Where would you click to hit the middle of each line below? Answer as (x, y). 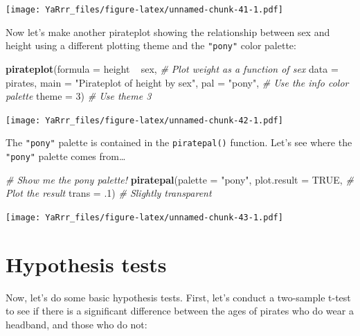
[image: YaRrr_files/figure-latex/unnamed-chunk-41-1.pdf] (144, 10)
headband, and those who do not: (76, 324)
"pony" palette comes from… (66, 156)
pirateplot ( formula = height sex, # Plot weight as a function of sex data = (172, 68)
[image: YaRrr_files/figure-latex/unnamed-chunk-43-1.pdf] (144, 217)
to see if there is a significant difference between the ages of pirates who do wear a (180, 311)
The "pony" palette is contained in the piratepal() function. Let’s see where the (179, 142)
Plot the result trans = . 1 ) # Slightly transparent (109, 193)
